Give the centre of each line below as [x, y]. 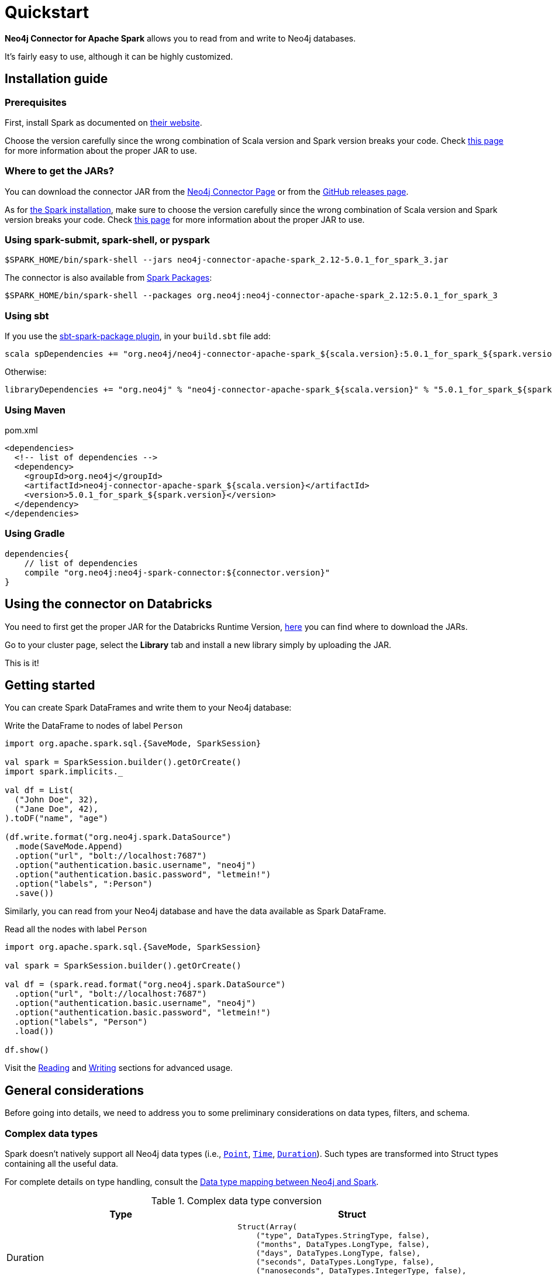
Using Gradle [35, 534]
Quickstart [47, 12]
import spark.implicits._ [64, 772]
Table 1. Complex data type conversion [237, 1201]
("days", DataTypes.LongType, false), [338, 1253]
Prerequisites [36, 102]
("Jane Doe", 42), [56, 809]
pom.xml [21, 430]
